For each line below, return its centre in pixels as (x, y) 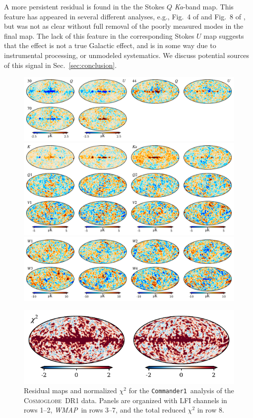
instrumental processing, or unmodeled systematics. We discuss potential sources (127, 55)
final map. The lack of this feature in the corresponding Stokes (99, 35)
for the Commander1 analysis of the (181, 390)
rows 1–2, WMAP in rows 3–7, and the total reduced (105, 410)
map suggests (224, 35)
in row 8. (211, 410)
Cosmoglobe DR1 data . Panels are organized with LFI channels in (126, 400)
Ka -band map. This (204, 6)
